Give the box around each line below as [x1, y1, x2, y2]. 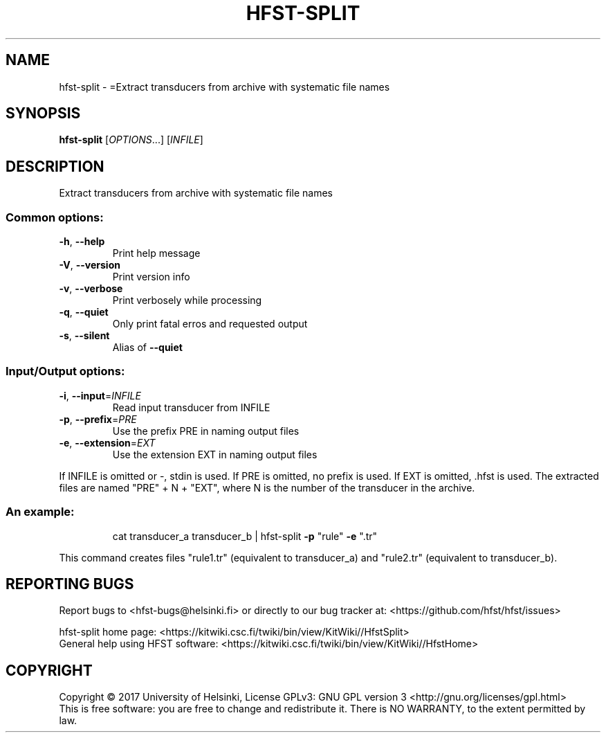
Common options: [6, 210, 104, 224]
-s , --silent [59, 330, 110, 342]
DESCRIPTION [6, 157, 104, 175]
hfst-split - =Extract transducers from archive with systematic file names [59, 80, 390, 93]
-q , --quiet [59, 306, 109, 318]
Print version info [112, 271, 190, 283]
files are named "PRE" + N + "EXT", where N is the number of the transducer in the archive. [59, 481, 475, 494]
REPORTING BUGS [6, 575, 134, 593]
